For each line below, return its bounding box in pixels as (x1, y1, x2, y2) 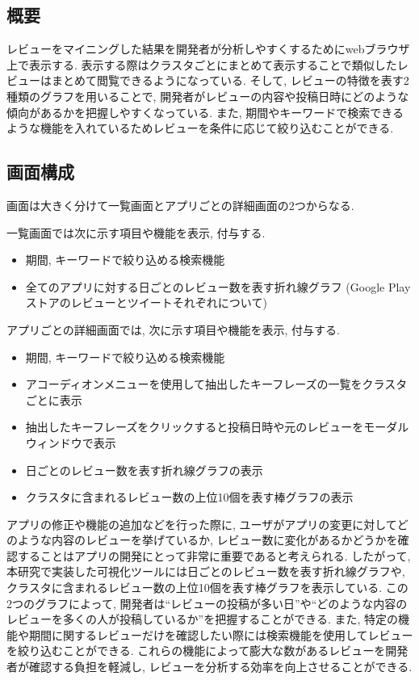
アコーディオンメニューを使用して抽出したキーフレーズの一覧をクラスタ (25, 376, 408, 392)
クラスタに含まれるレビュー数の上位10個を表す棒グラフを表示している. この (6, 579, 409, 596)
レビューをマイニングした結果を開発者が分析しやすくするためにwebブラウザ (6, 40, 410, 57)
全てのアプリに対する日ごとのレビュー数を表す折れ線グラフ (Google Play (25, 278, 411, 295)
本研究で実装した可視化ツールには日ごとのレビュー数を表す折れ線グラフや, (6, 563, 405, 580)
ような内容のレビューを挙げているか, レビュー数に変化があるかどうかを (17, 531, 398, 548)
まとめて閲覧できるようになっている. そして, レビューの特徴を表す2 (51, 72, 409, 89)
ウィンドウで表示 (25, 434, 116, 451)
